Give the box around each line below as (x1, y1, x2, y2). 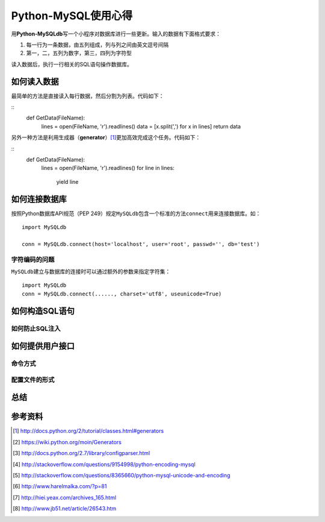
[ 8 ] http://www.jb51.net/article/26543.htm (13, 505, 117, 512)
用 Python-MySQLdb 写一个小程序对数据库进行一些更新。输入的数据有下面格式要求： (11, 30, 221, 37)
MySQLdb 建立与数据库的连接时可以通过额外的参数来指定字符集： (11, 268, 171, 275)
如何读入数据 (11, 76, 59, 87)
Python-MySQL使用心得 (11, 9, 133, 22)
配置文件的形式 (11, 376, 55, 384)
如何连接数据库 (11, 193, 67, 204)
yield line (56, 178, 79, 185)
